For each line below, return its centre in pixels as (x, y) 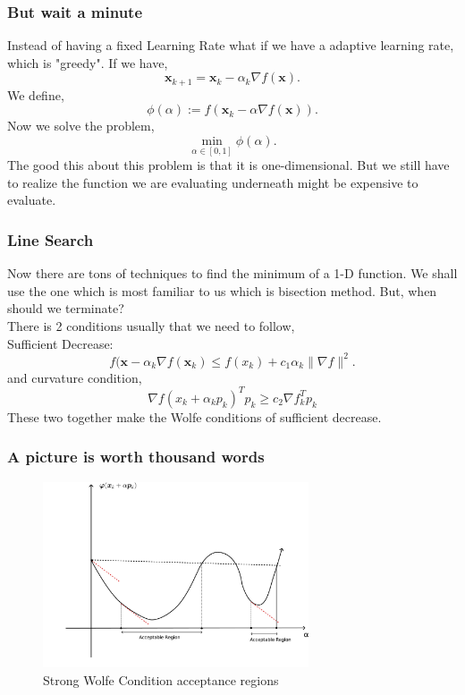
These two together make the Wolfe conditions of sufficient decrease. (194, 416)
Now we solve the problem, (81, 126)
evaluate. (32, 200)
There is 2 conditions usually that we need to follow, (151, 326)
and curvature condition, (75, 377)
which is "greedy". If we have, (88, 62)
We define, (36, 94)
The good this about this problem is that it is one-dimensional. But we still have (228, 165)
